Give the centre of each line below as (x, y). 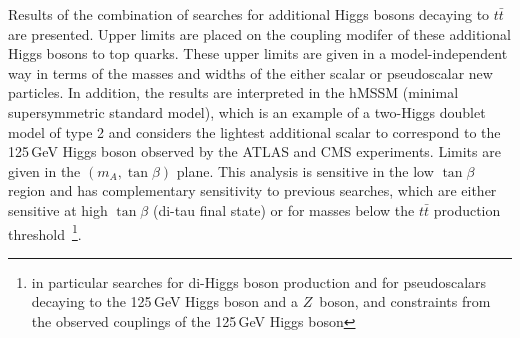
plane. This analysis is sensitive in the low (305, 170)
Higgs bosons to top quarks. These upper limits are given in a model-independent (258, 53)
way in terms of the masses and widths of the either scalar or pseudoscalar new (250, 72)
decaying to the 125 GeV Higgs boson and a (165, 301)
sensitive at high (58, 209)
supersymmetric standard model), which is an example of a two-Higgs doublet (247, 111)
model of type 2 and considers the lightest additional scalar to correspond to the (254, 131)
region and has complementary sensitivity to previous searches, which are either (252, 190)
